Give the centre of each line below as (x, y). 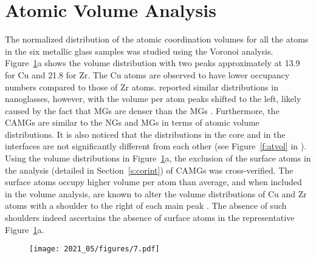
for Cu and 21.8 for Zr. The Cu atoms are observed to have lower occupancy (147, 74)
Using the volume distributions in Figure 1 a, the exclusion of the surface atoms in (158, 158)
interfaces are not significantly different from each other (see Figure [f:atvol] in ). (156, 146)
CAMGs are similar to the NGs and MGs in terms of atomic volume (132, 122)
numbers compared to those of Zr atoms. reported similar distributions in (142, 87)
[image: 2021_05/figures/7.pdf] (94, 249)
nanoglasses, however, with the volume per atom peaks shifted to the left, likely (153, 99)
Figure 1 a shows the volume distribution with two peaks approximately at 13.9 (153, 63)
